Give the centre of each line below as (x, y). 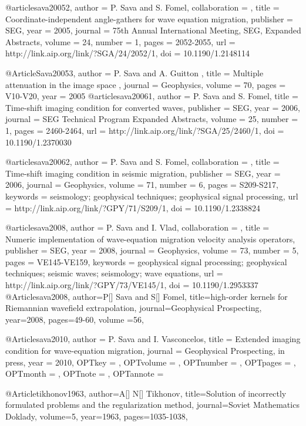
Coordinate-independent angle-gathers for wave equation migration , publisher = (149, 18)
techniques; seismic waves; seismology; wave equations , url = (114, 273)
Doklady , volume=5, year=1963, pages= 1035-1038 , (97, 416)
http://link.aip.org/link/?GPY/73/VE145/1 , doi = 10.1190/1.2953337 (132, 285)
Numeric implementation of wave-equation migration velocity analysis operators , (150, 239)
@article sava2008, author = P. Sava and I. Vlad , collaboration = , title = (137, 227)
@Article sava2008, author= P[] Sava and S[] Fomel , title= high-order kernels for (147, 296)
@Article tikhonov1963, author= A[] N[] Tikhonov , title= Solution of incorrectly (146, 393)
